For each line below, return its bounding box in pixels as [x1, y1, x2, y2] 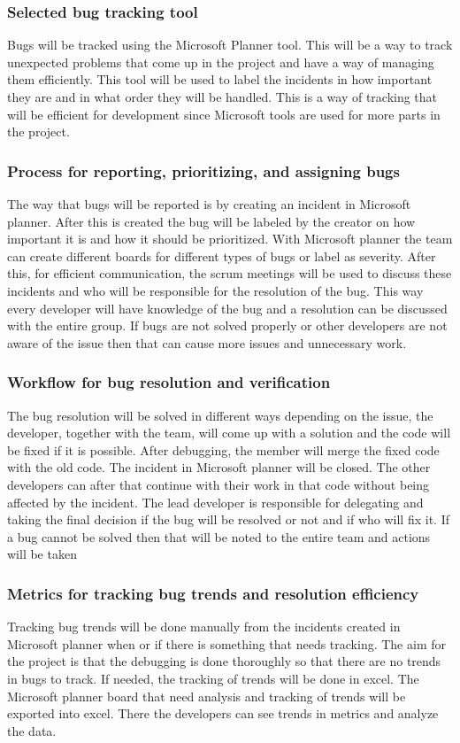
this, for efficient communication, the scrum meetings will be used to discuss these [7, 264, 452, 282]
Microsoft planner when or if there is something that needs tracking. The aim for [7, 634, 446, 653]
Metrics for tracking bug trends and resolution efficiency [7, 582, 419, 604]
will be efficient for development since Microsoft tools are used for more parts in [7, 104, 441, 123]
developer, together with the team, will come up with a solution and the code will [7, 423, 451, 442]
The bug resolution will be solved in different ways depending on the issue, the [7, 406, 433, 424]
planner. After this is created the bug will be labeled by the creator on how [7, 212, 416, 230]
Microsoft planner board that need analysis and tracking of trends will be [7, 686, 406, 705]
